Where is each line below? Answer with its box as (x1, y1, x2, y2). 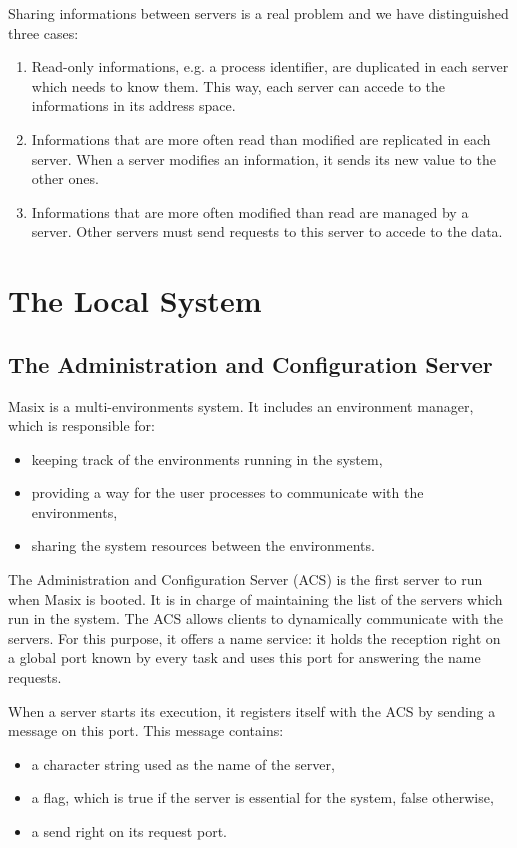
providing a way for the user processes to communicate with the (31, 482, 424, 503)
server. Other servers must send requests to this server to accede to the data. (31, 221, 503, 242)
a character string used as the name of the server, (31, 753, 335, 774)
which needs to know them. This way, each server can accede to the (31, 75, 446, 96)
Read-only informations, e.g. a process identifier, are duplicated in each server (31, 56, 509, 77)
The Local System (8, 280, 262, 321)
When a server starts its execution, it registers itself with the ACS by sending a (8, 700, 496, 721)
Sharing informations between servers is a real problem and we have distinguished (8, 3, 509, 23)
